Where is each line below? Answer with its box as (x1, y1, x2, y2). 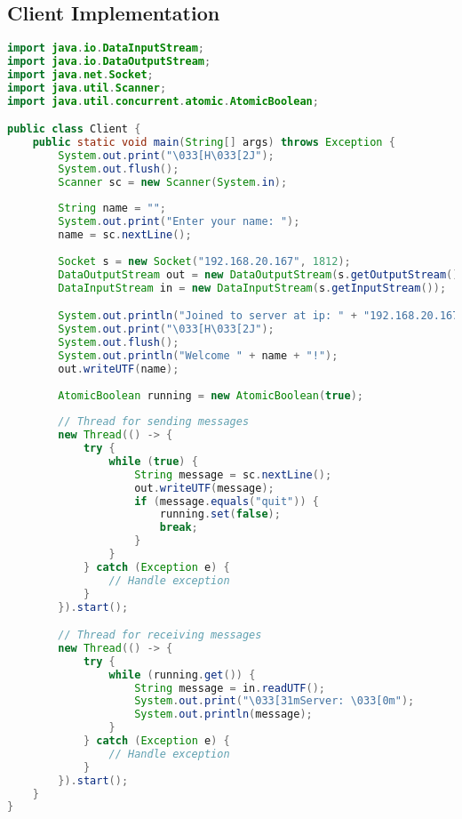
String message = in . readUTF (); (134, 681, 326, 695)
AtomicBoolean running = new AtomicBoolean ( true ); (58, 389, 364, 402)
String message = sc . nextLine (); (134, 468, 332, 481)
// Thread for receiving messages (58, 629, 262, 642)
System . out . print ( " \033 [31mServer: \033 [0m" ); (134, 695, 415, 708)
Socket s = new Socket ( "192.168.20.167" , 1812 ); (58, 254, 351, 268)
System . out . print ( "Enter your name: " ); (58, 215, 300, 229)
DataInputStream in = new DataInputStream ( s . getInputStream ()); (58, 281, 447, 294)
